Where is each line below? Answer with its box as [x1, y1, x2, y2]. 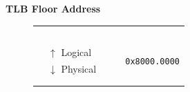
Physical [61, 62, 97, 76]
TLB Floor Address [6, 1, 101, 15]
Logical [61, 44, 92, 59]
